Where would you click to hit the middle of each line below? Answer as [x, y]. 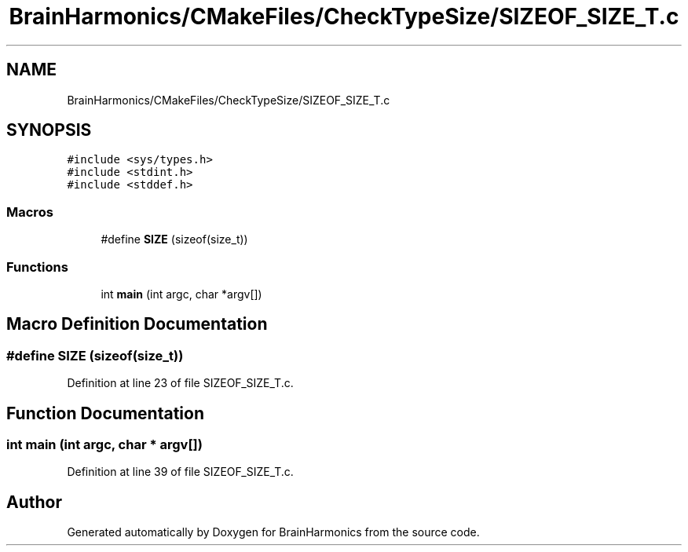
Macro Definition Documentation [137, 324]
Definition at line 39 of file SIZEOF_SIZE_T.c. [180, 472]
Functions [37, 267]
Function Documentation [105, 413]
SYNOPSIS [49, 130]
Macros [30, 212]
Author [34, 502]
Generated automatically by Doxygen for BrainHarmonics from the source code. [273, 532]
